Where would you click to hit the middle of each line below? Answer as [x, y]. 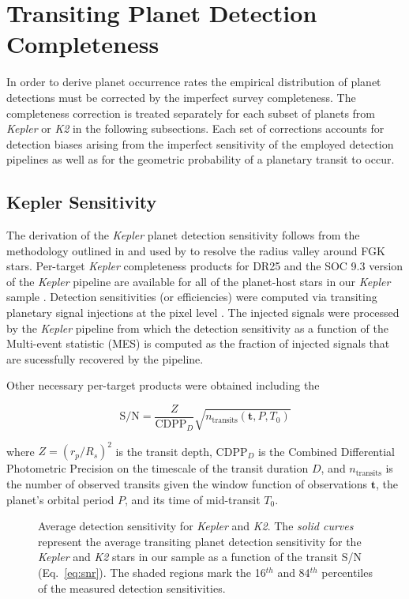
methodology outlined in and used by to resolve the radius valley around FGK [196, 250]
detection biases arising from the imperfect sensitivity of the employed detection [200, 143]
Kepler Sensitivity [82, 202]
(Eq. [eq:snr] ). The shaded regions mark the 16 [152, 572]
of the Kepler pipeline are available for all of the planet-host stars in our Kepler [199, 281]
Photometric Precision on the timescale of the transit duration [158, 468]
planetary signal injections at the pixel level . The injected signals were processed [203, 313]
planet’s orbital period [60, 499]
